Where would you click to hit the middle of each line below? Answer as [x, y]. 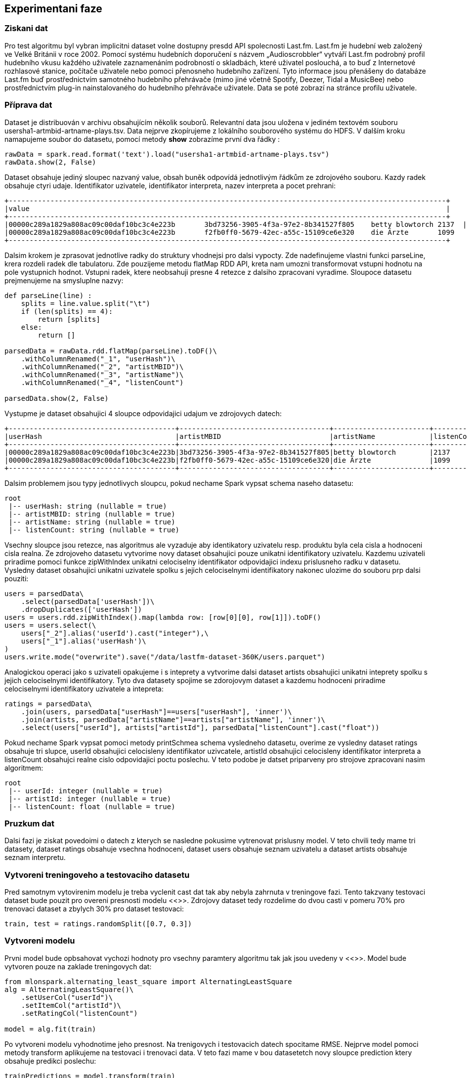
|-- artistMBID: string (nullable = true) [92, 514]
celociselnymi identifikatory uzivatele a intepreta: [84, 689]
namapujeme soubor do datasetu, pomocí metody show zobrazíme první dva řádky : [142, 139]
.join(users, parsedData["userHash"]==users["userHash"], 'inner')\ [156, 711]
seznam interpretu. [35, 858]
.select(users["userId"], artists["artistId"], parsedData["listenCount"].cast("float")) [200, 727]
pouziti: [17, 578]
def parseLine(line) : [48, 295]
